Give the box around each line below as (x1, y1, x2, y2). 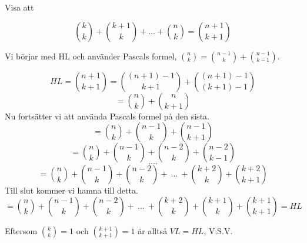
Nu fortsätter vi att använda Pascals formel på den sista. (5, 109, 209, 122)
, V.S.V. (203, 224, 233, 237)
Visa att (5, 1, 34, 13)
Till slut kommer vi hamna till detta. (5, 184, 138, 197)
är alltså (138, 224, 168, 237)
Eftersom (5, 224, 38, 237)
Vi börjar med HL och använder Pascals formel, (5, 49, 177, 62)
